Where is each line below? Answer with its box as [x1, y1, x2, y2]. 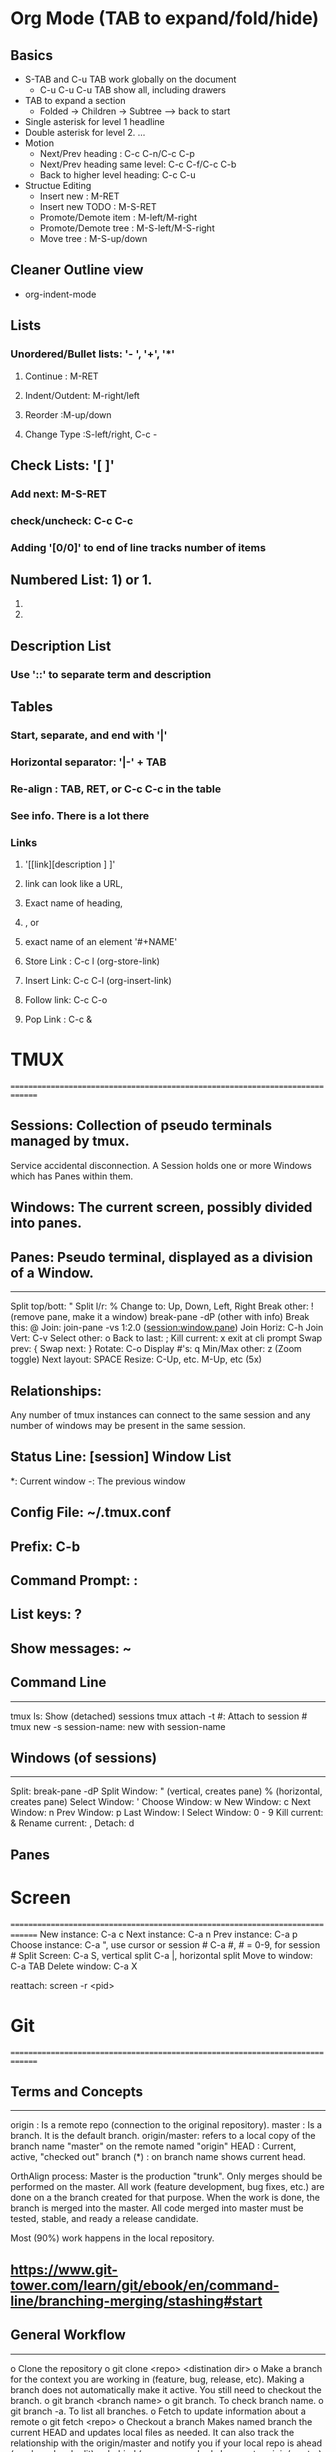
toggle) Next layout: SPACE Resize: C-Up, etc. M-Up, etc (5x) [10, 1353, 263, 1366]
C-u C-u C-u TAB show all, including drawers [39, 84, 227, 96]
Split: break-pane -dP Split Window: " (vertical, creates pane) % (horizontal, [10, 1785, 323, 1797]
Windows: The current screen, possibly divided [10, 1199, 313, 1216]
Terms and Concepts [10, 2083, 143, 2100]
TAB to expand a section [24, 95, 127, 106]
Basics [10, 47, 53, 64]
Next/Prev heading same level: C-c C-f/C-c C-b [39, 158, 237, 170]
